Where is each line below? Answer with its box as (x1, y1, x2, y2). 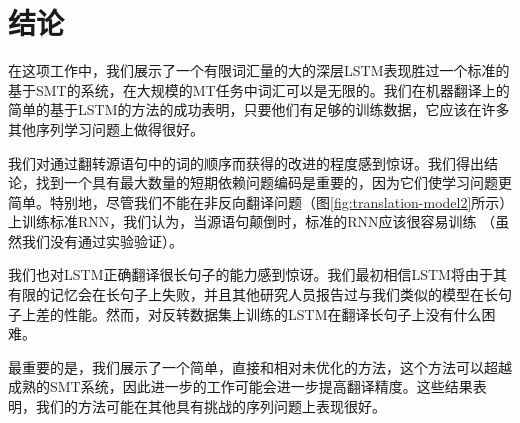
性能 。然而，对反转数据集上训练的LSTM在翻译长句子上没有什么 (63, 303, 482, 324)
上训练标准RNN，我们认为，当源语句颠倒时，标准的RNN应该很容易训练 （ (8, 211, 496, 232)
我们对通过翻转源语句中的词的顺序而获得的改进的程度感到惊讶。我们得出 (8, 152, 484, 173)
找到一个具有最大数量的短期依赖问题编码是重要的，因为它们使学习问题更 (35, 172, 512, 193)
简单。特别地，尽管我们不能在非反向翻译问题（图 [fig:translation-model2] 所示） (8, 191, 507, 212)
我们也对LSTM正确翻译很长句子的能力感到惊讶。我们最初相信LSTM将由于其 (8, 264, 507, 285)
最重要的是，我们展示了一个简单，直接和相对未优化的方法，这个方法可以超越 (8, 356, 512, 377)
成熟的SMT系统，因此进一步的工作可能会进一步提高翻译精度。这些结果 (8, 376, 473, 397)
